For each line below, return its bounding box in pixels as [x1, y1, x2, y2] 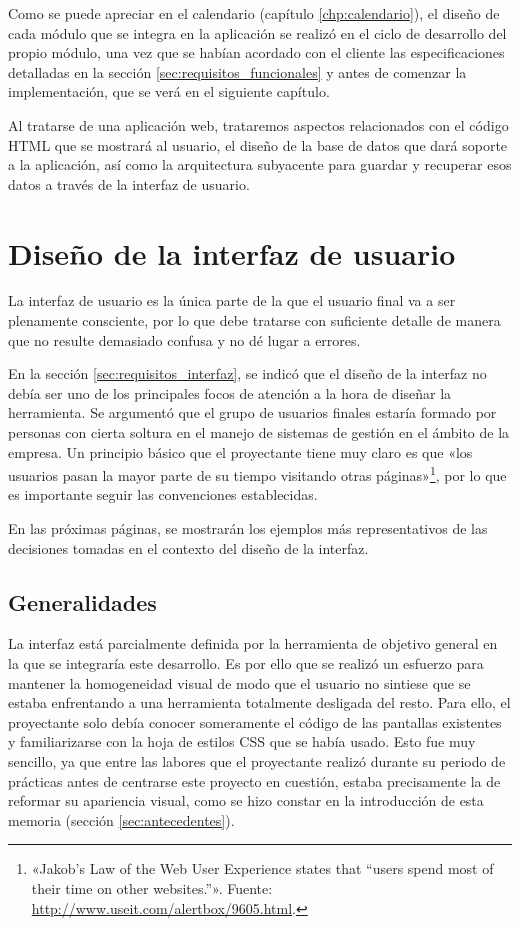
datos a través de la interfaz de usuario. [8, 173, 250, 194]
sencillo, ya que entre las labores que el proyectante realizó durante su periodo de [8, 751, 506, 772]
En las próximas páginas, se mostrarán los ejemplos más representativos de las [8, 518, 488, 539]
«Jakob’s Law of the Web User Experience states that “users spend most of [31, 858, 494, 879]
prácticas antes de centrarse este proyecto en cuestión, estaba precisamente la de [8, 770, 501, 791]
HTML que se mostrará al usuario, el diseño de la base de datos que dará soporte [8, 134, 508, 155]
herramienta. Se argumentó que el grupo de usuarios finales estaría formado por [8, 402, 497, 423]
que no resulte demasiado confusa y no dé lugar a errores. [8, 329, 361, 350]
